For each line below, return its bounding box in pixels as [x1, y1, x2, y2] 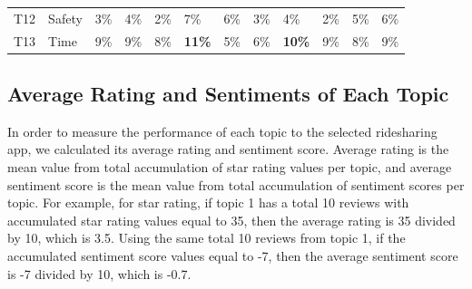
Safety [48, 8, 83, 27]
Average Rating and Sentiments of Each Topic [7, 80, 449, 108]
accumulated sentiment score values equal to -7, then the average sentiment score [7, 246, 458, 265]
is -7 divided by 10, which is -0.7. [7, 264, 192, 283]
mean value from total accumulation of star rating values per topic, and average [7, 158, 452, 177]
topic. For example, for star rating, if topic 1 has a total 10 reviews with [7, 193, 409, 212]
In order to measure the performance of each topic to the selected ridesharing [7, 121, 438, 140]
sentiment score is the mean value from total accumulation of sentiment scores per [7, 175, 465, 194]
